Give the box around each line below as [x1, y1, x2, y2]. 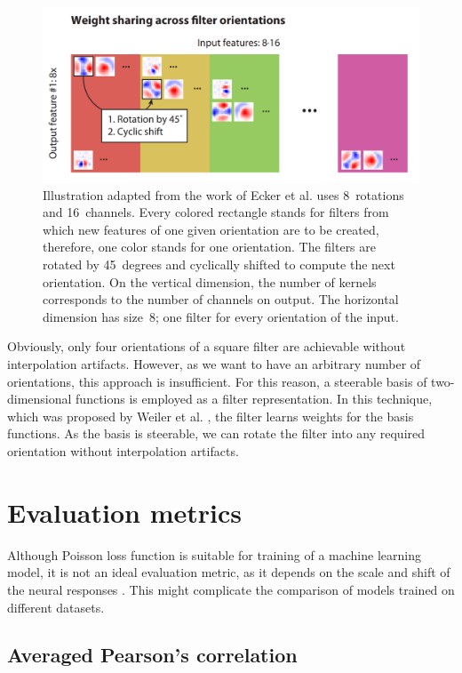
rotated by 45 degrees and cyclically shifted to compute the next [43, 255, 395, 274]
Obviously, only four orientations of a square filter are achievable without [7, 337, 406, 356]
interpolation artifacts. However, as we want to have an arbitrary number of [7, 355, 421, 373]
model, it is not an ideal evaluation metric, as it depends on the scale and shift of [7, 563, 450, 581]
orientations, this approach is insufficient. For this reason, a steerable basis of [7, 372, 427, 390]
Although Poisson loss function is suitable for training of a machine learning [7, 545, 421, 564]
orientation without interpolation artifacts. [7, 442, 239, 460]
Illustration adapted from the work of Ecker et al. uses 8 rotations [43, 185, 404, 204]
